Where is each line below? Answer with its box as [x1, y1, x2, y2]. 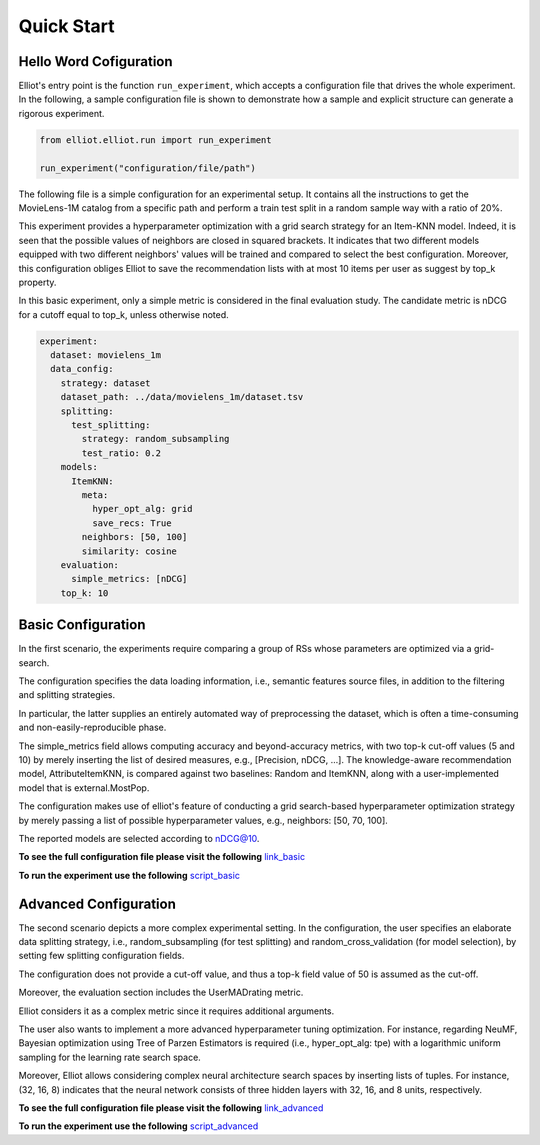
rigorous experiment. [18, 107, 105, 119]
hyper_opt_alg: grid [91, 503, 194, 515]
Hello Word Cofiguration [18, 53, 174, 70]
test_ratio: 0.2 [81, 447, 162, 459]
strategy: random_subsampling [81, 433, 230, 445]
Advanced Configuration [18, 895, 177, 912]
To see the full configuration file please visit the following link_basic [18, 851, 305, 863]
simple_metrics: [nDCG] [71, 573, 188, 585]
